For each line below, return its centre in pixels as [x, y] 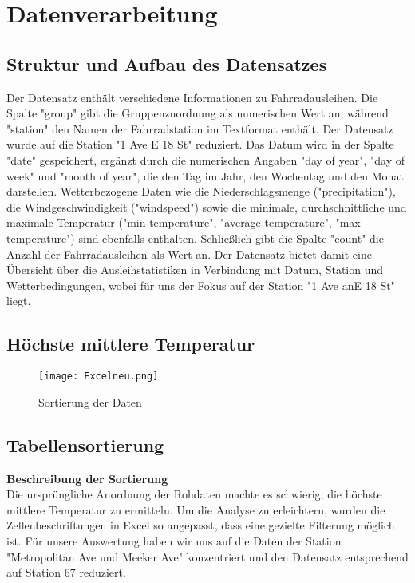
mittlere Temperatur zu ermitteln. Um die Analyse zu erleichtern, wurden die [196, 509]
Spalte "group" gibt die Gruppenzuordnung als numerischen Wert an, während [198, 113]
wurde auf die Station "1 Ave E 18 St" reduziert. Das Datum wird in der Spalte [200, 144]
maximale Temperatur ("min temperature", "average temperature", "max [184, 222]
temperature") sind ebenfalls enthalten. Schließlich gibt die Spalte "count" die [195, 238]
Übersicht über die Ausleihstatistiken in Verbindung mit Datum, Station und [195, 270]
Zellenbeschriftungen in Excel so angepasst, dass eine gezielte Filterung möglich [201, 525]
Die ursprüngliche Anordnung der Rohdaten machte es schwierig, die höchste [194, 494]
